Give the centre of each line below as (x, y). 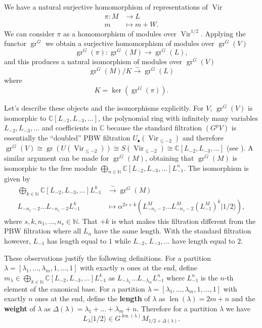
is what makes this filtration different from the (184, 221)
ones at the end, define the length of (93, 298)
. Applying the (223, 33)
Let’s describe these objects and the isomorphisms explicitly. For (104, 107)
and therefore (203, 138)
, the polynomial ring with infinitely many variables (178, 118)
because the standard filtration (154, 128)
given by (17, 179)
